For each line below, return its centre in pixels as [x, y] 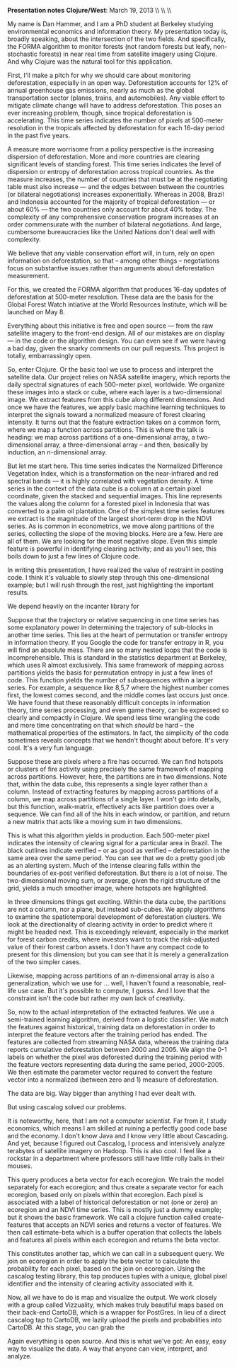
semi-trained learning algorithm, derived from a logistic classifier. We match [118, 1019]
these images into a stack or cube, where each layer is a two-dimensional [115, 392]
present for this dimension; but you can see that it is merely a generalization [118, 954]
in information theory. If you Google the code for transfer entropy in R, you [116, 642]
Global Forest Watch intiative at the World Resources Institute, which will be [117, 304]
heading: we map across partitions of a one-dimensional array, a [102, 437]
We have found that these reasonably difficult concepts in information [109, 703]
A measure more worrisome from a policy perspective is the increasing [111, 149]
